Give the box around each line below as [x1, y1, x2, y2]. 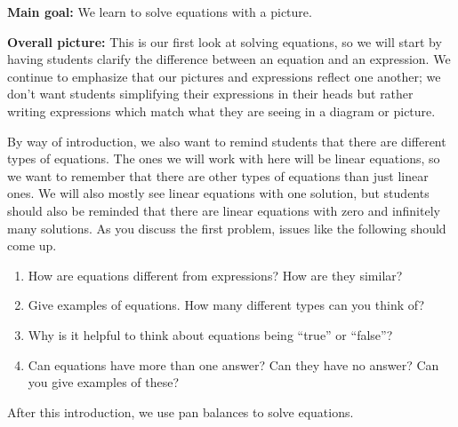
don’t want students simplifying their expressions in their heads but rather [7, 84, 414, 103]
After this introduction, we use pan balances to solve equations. [7, 402, 354, 421]
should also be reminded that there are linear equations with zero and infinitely [7, 201, 440, 219]
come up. [7, 236, 57, 255]
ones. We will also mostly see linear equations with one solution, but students [7, 184, 430, 202]
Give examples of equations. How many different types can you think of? [28, 296, 425, 314]
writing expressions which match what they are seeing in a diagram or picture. [7, 101, 436, 120]
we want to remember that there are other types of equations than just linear [7, 166, 429, 185]
